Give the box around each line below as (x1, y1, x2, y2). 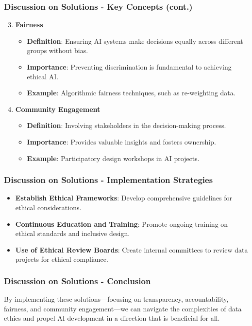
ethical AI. (27, 71, 59, 81)
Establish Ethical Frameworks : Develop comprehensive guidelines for (15, 193, 233, 203)
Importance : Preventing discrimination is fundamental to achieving (27, 62, 232, 72)
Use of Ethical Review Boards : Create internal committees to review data (15, 244, 248, 254)
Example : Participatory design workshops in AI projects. (27, 153, 200, 163)
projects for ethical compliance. (15, 254, 108, 264)
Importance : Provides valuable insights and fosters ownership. (27, 136, 216, 146)
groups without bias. (27, 45, 88, 55)
